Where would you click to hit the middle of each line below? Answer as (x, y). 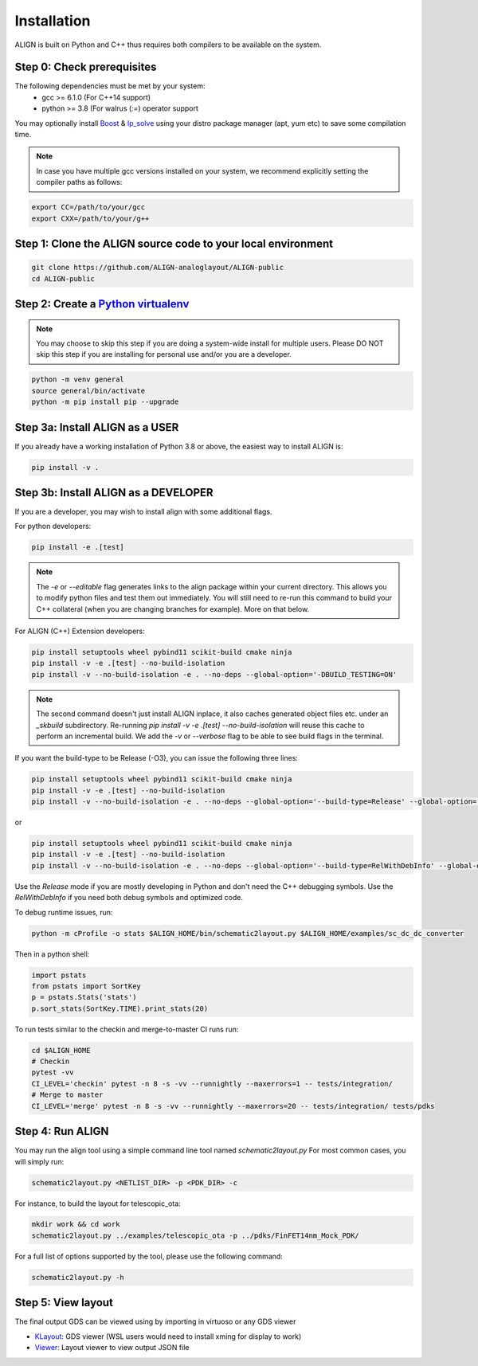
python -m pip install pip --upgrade (105, 402)
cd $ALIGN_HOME (61, 1050)
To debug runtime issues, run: (64, 912)
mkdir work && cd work (76, 1224)
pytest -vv (53, 1072)
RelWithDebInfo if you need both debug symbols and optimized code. (129, 898)
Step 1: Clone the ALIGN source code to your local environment (174, 243)
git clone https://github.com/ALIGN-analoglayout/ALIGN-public (158, 268)
